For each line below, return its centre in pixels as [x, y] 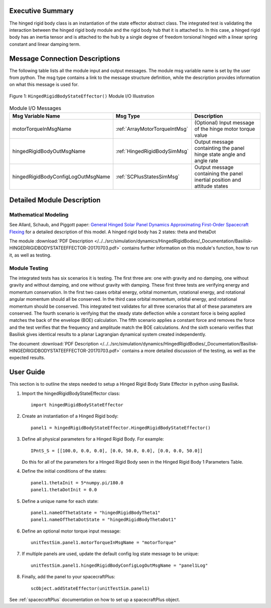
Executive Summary [41, 11]
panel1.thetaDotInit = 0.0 [64, 490]
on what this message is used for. [44, 84]
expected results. [27, 358]
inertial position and [217, 180]
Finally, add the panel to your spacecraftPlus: [69, 577]
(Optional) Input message [224, 122]
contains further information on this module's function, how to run [190, 248]
